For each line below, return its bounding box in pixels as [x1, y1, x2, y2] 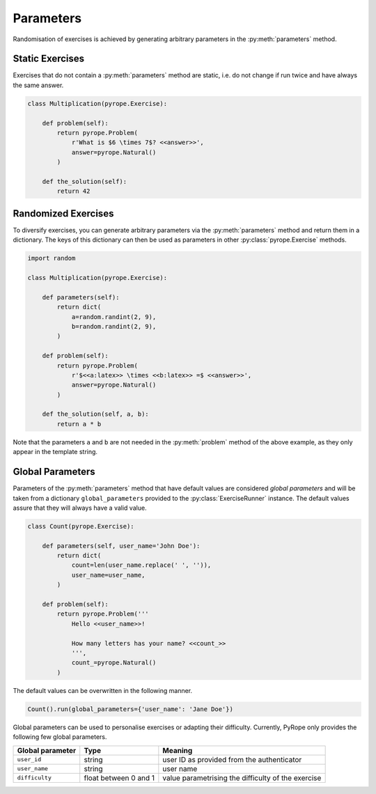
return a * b [56, 420, 102, 428]
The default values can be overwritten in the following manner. [13, 686, 193, 694]
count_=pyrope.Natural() [71, 659, 157, 667]
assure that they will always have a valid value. [13, 504, 147, 512]
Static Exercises [13, 53, 85, 65]
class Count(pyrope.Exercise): [27, 522, 135, 530]
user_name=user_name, [71, 571, 146, 579]
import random [27, 254, 76, 263]
